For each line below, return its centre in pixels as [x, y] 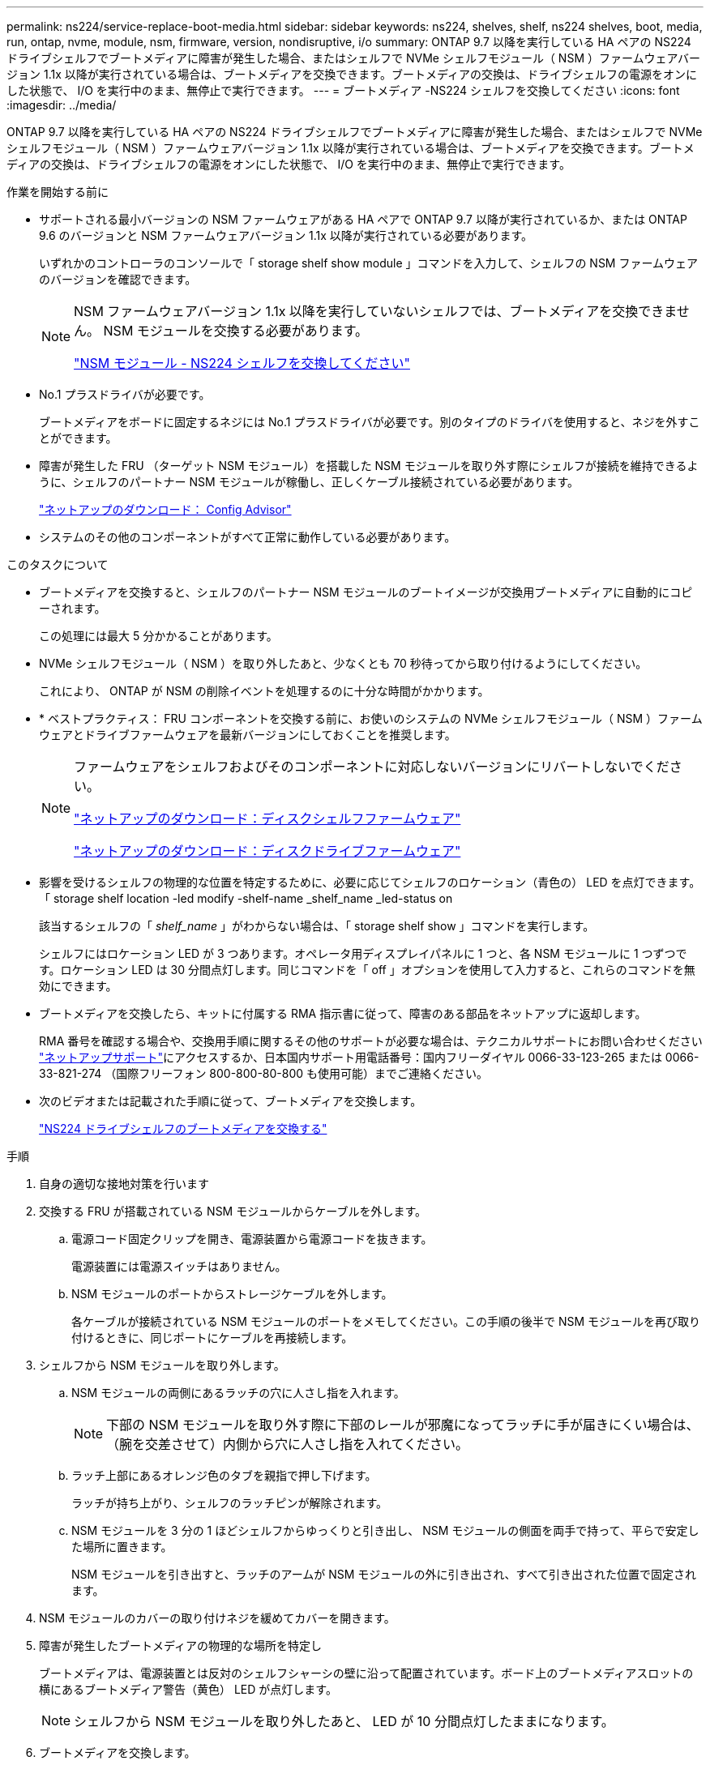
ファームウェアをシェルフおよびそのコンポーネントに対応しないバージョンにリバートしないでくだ [372, 767]
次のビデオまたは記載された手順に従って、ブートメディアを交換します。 [231, 1101]
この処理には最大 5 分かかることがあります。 [158, 636]
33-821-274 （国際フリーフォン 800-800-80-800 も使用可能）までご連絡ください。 [264, 1073]
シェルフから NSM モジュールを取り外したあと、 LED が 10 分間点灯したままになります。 [344, 1721]
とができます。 [78, 438]
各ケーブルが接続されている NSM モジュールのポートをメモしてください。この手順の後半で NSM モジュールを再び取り [386, 1321]
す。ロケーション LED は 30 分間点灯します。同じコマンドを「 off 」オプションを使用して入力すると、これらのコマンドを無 [367, 970]
